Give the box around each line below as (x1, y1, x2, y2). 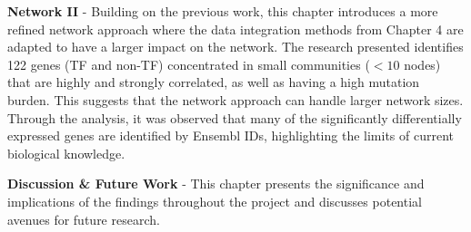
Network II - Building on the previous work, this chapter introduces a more (7, 2, 438, 20)
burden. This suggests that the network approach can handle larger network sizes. (7, 90, 464, 109)
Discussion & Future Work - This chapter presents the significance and (7, 174, 425, 193)
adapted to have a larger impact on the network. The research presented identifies (7, 37, 464, 56)
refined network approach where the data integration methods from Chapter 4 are (7, 19, 464, 38)
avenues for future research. (7, 209, 160, 228)
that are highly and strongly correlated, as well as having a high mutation (7, 72, 420, 92)
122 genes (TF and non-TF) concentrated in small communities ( (7, 54, 370, 73)
